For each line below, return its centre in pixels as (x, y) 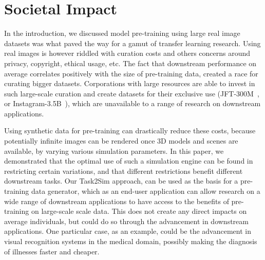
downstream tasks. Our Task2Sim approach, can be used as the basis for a (121, 181)
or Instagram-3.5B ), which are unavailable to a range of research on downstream (132, 103)
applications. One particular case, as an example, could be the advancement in (128, 231)
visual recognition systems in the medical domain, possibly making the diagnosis (131, 241)
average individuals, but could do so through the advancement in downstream (126, 221)
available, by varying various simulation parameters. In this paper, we (114, 151)
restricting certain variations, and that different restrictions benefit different (124, 171)
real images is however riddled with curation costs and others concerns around (127, 53)
